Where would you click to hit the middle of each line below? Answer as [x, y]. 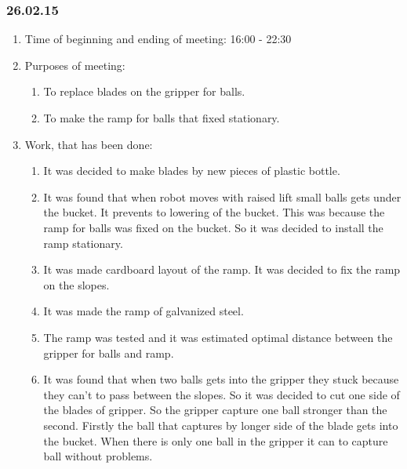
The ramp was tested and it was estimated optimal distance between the [218, 337]
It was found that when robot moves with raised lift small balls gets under [222, 196]
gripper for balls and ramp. [109, 353]
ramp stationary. [83, 243]
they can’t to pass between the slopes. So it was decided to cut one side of [222, 394]
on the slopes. [76, 284]
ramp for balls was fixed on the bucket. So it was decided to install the [213, 227]
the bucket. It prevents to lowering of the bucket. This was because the [214, 212]
